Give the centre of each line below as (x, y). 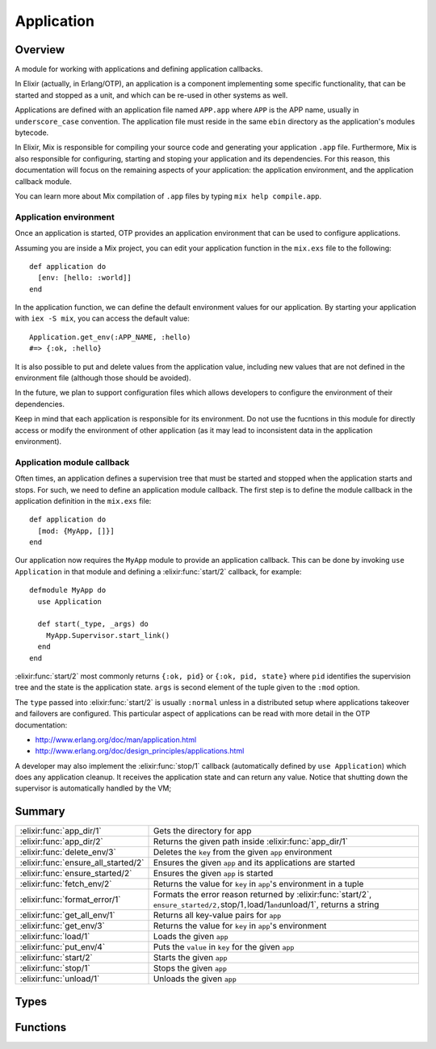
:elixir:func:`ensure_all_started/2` (82, 862)
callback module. (44, 181)
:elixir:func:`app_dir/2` (62, 841)
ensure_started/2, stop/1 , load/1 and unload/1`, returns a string (266, 904)
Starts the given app (190, 958)
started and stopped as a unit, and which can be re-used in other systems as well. (151, 95)
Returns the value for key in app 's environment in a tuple (258, 884)
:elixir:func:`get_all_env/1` (68, 915)
